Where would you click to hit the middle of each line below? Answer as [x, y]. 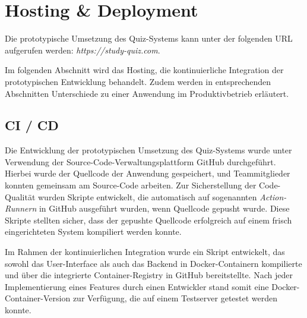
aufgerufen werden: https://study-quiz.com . [83, 50]
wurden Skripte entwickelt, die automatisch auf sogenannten [148, 196]
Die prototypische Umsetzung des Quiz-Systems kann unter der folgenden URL [149, 38]
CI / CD [32, 125]
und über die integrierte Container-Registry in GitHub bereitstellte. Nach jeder [149, 275]
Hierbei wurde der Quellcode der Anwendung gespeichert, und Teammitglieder [148, 173]
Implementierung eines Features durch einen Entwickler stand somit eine [137, 286]
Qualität [20, 196]
